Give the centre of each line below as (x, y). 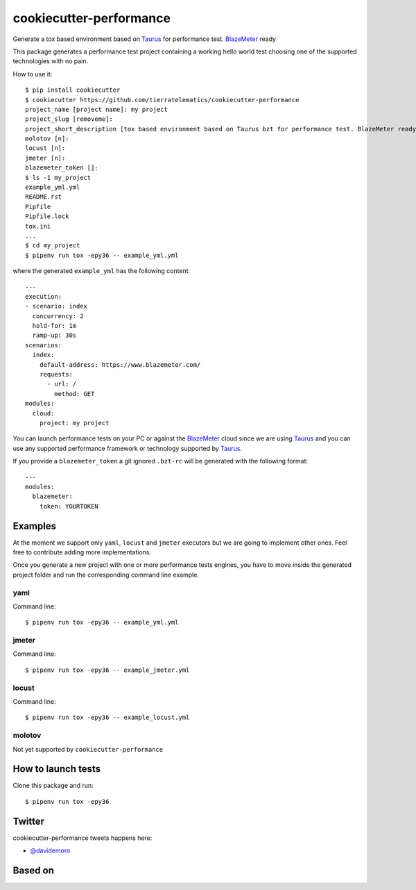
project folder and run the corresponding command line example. (106, 575)
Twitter (29, 821)
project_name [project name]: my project (96, 109)
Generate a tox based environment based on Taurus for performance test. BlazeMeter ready (145, 39)
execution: (44, 296)
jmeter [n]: (45, 158)
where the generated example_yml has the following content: (102, 271)
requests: (56, 374)
